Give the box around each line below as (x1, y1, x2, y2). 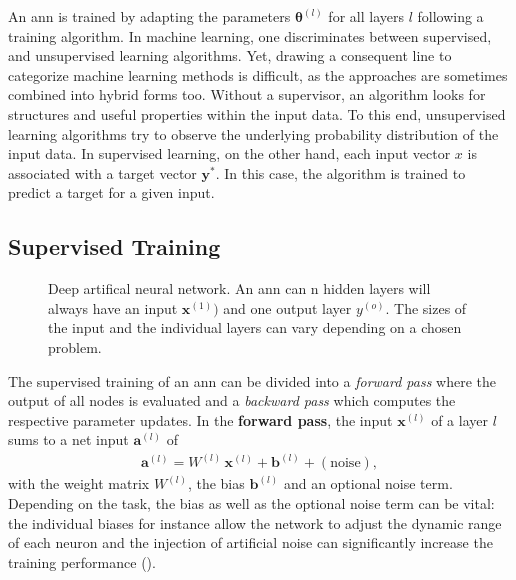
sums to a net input (8, 429, 129, 450)
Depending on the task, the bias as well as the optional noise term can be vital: (8, 492, 495, 513)
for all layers (328, 6, 404, 26)
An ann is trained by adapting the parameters (8, 6, 291, 26)
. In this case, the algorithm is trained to (215, 162, 466, 183)
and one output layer (223, 297, 352, 318)
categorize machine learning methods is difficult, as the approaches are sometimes (8, 64, 508, 85)
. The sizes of (385, 297, 467, 318)
